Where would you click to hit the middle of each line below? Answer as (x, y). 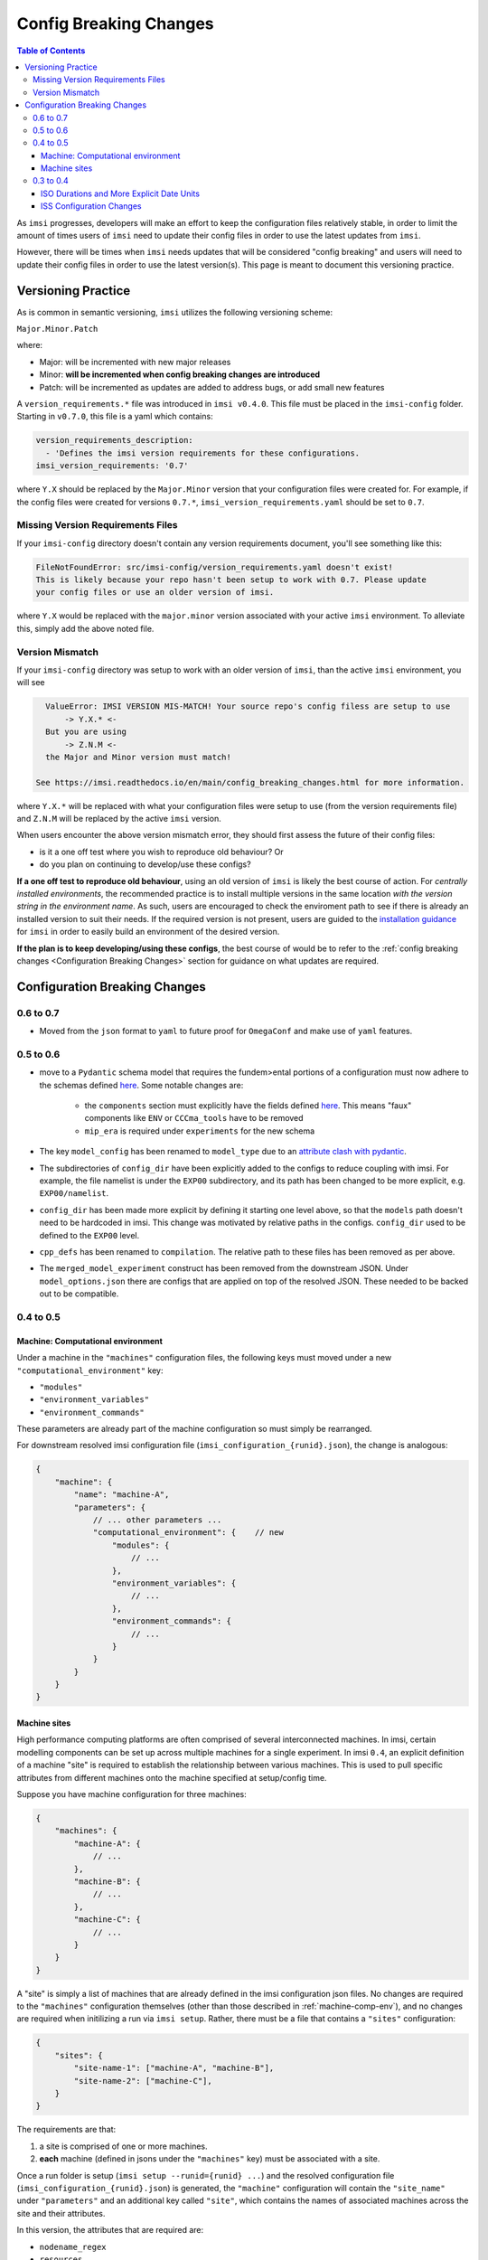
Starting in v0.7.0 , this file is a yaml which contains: (115, 417)
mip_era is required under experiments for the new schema (200, 1131)
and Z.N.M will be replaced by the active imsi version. (119, 819)
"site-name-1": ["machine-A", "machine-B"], (174, 2068)
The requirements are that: (66, 2130)
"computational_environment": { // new (188, 1533)
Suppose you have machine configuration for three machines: (132, 1794)
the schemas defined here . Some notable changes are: (141, 1085)
